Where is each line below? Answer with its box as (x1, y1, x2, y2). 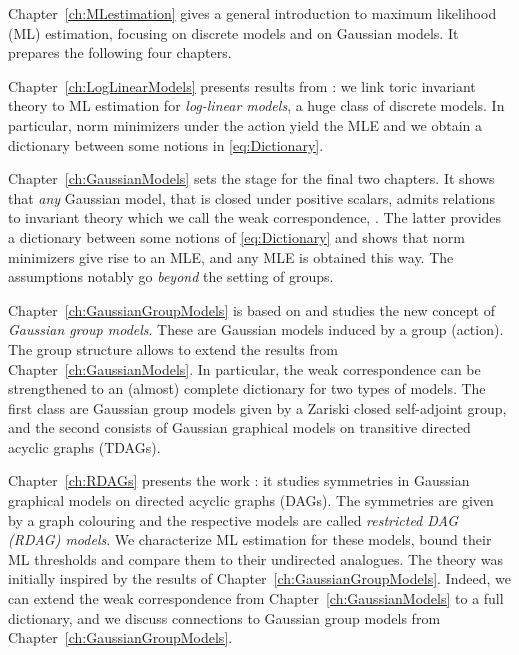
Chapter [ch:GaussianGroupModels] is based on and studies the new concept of (8, 299, 495, 320)
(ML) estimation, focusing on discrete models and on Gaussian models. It (8, 22, 459, 43)
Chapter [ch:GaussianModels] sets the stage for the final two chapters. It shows (8, 168, 495, 189)
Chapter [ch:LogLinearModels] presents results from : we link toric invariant (8, 75, 476, 96)
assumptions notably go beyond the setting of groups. (8, 266, 334, 287)
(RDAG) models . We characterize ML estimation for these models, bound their (8, 529, 492, 550)
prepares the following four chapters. (8, 42, 232, 63)
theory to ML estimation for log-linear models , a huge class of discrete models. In (8, 95, 505, 116)
